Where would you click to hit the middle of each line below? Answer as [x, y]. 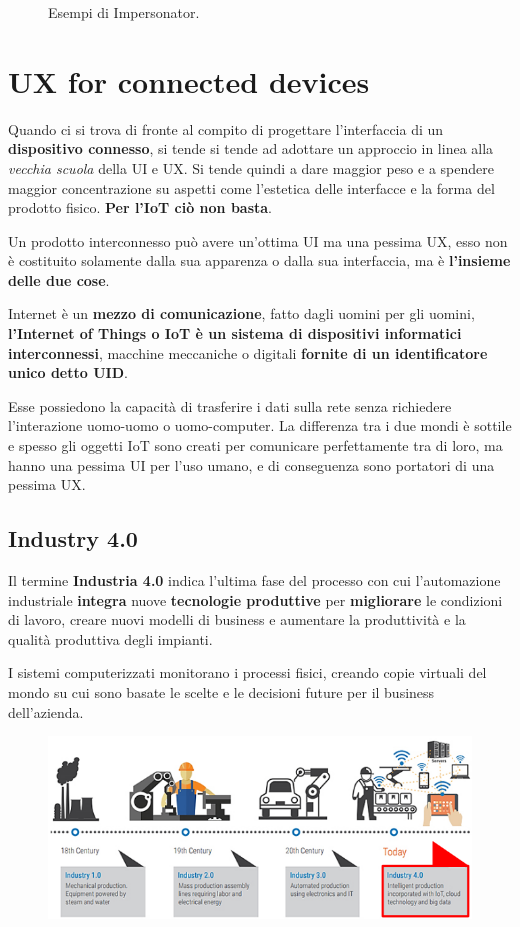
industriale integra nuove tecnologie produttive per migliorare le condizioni [255, 599]
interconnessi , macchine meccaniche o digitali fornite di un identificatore [248, 352]
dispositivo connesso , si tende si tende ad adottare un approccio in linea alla [251, 148]
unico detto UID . [68, 372]
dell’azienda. [46, 711]
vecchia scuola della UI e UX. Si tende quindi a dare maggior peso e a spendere [251, 167]
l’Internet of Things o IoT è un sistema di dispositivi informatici [235, 333]
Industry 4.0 [73, 538]
